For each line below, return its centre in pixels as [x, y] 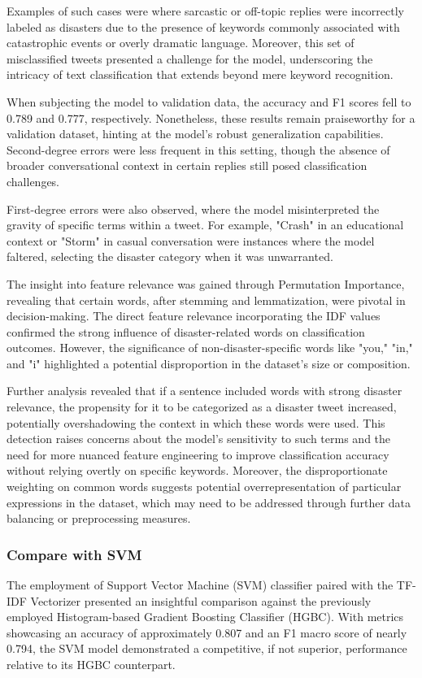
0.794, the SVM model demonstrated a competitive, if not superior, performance [207, 648]
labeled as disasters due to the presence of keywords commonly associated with [203, 26]
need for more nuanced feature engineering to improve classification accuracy [198, 454]
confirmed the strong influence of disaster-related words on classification [186, 331]
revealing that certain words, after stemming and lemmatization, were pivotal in [206, 300]
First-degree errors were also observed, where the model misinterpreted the [193, 209]
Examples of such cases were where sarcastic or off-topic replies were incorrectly [205, 11]
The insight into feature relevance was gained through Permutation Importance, [206, 283]
